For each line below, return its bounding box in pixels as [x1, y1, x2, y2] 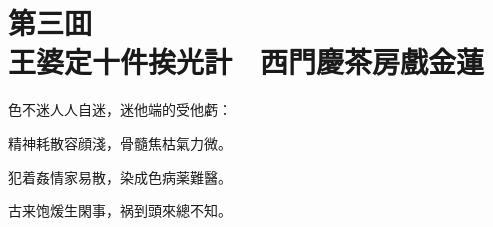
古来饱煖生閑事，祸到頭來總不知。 [8, 200, 232, 221]
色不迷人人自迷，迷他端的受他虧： [8, 99, 232, 120]
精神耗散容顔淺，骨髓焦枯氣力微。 [8, 132, 232, 153]
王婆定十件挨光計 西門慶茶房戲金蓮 [8, 41, 485, 82]
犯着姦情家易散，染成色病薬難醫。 [8, 166, 232, 187]
